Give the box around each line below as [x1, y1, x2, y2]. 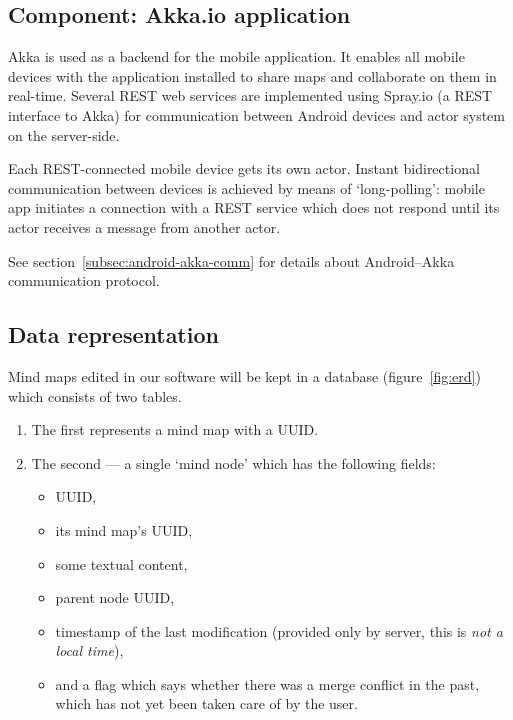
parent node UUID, [55, 587, 175, 608]
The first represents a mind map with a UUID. [31, 419, 319, 440]
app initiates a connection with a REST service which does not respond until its [8, 197, 500, 218]
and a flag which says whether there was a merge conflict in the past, [55, 673, 480, 694]
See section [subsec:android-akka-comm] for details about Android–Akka [8, 250, 455, 271]
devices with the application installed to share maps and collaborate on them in [8, 65, 497, 86]
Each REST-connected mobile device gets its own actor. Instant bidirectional [8, 158, 480, 179]
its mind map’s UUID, [55, 519, 193, 540]
